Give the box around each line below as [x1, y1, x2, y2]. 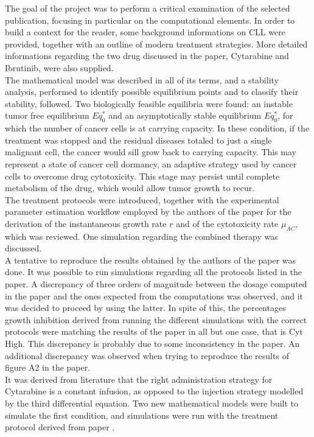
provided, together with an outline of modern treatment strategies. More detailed [5, 37, 308, 50]
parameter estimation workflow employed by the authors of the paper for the [5, 205, 291, 218]
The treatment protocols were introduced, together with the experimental [5, 193, 279, 206]
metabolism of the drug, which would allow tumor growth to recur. [5, 181, 255, 194]
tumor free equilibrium [5, 109, 89, 122]
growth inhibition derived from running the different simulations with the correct [5, 313, 307, 326]
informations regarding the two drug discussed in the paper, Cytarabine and [5, 49, 289, 62]
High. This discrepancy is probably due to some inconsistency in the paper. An [5, 337, 300, 350]
